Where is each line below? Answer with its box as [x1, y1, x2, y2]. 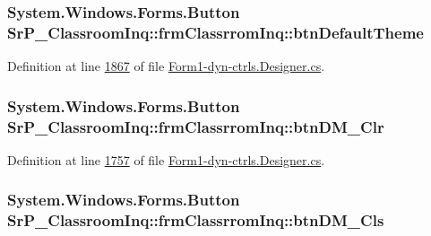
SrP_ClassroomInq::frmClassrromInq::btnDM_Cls [7, 209, 384, 232]
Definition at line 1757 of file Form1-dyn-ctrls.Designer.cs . [7, 150, 325, 169]
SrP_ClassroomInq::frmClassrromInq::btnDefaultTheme [7, 21, 424, 43]
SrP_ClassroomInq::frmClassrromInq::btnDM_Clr [7, 115, 384, 137]
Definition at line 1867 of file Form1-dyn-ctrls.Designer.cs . [7, 57, 325, 75]
